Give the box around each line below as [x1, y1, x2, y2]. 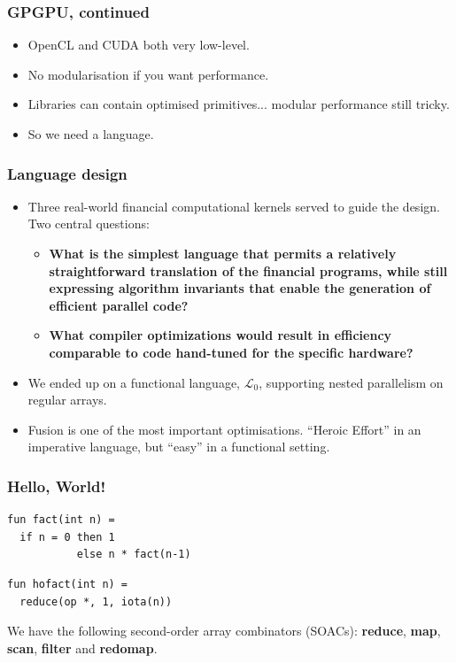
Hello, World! [7, 474, 106, 497]
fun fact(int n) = [7, 513, 115, 527]
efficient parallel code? [49, 296, 189, 314]
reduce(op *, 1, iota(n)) [19, 595, 173, 608]
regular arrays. [27, 390, 107, 409]
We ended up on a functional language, [27, 373, 240, 391]
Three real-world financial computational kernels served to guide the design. [27, 197, 440, 215]
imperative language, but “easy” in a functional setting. [27, 437, 330, 456]
